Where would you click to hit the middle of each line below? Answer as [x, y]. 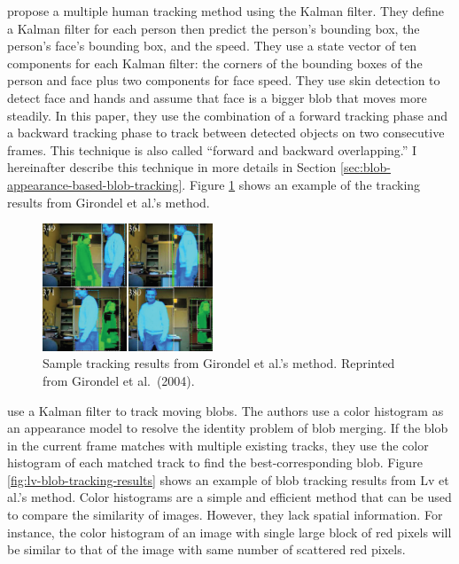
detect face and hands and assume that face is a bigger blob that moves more [217, 97]
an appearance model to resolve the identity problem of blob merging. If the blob [228, 428]
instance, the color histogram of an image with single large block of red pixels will [229, 532]
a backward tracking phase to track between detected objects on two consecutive [226, 133]
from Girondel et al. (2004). [119, 380]
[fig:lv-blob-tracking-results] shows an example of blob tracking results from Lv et [228, 479]
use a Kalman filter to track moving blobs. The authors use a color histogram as [226, 410]
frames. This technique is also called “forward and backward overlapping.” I [212, 149]
